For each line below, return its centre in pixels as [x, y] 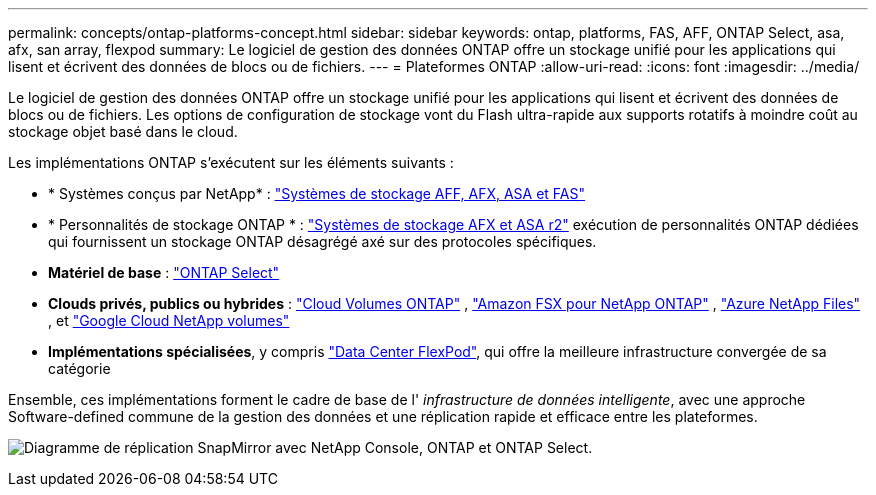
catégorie [79, 368]
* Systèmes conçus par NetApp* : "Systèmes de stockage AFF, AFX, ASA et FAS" [316, 193]
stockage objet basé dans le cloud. [123, 131]
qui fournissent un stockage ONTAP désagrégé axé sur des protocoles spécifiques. [322, 241]
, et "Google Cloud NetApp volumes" [169, 320]
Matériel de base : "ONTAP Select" [164, 272]
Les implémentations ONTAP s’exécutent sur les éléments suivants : [231, 162]
